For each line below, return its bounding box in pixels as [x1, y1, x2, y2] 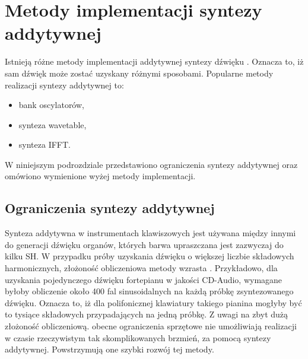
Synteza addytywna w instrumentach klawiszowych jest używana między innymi [5, 227, 296, 239]
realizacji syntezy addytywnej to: [5, 78, 124, 91]
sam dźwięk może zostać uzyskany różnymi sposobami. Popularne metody [5, 66, 274, 79]
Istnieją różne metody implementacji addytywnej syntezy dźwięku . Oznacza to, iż [5, 55, 304, 68]
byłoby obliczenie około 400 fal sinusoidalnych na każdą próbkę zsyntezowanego [5, 285, 294, 297]
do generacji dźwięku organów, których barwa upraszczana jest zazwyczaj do [5, 238, 284, 250]
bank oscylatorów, [18, 99, 84, 111]
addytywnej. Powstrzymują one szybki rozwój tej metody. [5, 343, 214, 355]
